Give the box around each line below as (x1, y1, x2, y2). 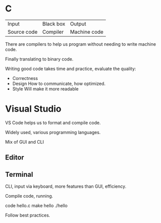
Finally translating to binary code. (5, 56, 74, 62)
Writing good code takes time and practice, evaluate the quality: (5, 66, 136, 72)
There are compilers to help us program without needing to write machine (5, 41, 157, 47)
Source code (7, 28, 38, 35)
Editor (5, 153, 24, 162)
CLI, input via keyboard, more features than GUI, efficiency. (5, 183, 127, 189)
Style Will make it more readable (12, 85, 79, 92)
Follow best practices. (5, 212, 51, 219)
